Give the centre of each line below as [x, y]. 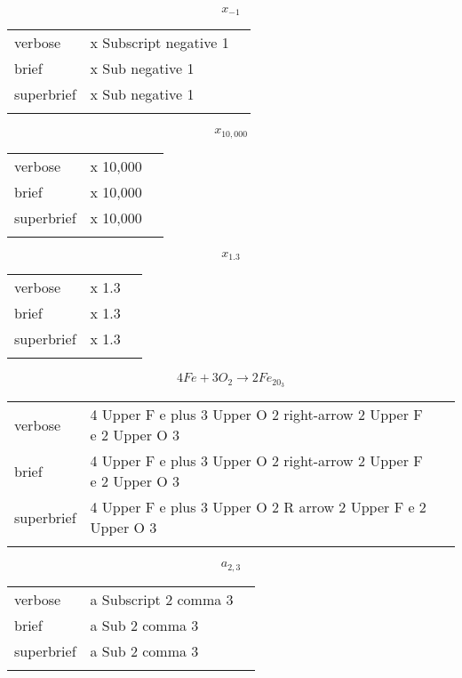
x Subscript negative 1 [159, 43]
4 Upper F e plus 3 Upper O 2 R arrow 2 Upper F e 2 [258, 507]
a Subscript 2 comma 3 [162, 599]
